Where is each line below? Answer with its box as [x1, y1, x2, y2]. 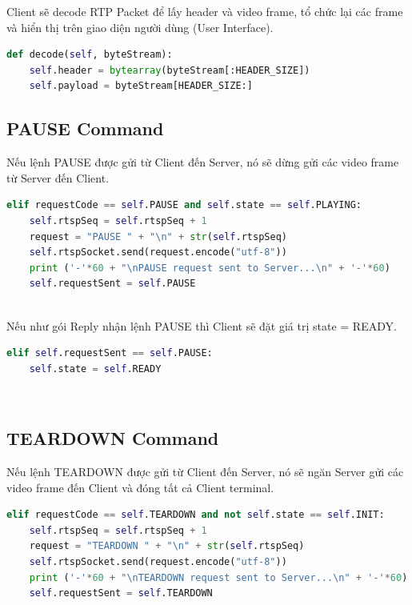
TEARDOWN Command [6, 426, 219, 451]
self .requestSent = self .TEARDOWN [29, 587, 213, 599]
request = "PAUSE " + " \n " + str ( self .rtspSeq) [29, 230, 287, 242]
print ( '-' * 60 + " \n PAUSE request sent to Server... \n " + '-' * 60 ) [29, 262, 390, 274]
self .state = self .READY [29, 363, 162, 375]
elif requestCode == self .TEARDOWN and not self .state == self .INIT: [6, 509, 385, 521]
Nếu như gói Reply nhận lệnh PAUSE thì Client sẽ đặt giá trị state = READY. [6, 317, 397, 334]
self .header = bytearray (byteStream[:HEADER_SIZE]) [29, 64, 310, 76]
